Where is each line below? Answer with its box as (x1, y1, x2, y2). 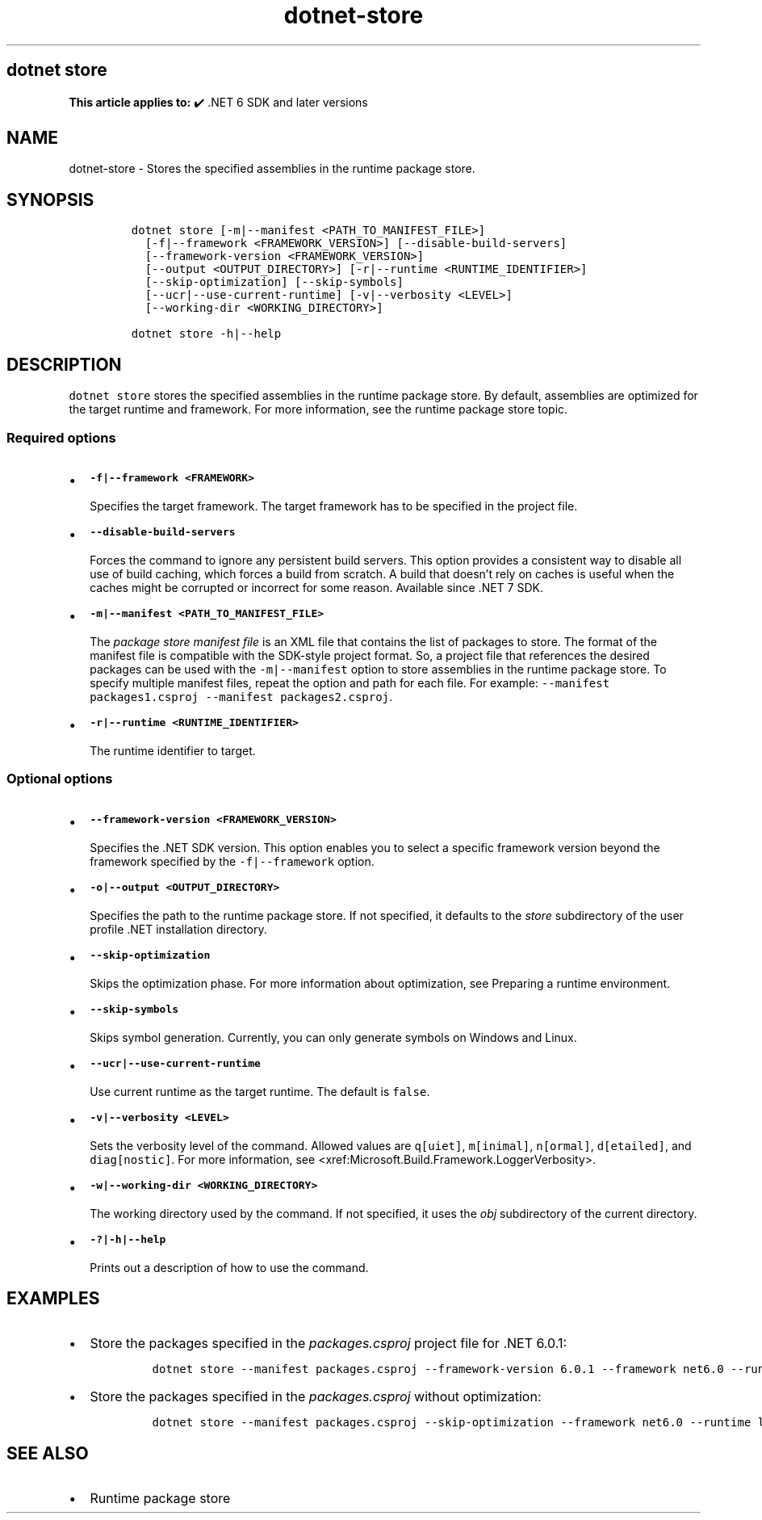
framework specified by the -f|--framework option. (90, 854, 375, 868)
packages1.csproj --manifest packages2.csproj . (90, 689, 393, 703)
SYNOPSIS (6, 189, 94, 210)
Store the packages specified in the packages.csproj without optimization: (90, 1388, 542, 1405)
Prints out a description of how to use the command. (90, 1260, 369, 1274)
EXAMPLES (6, 1288, 100, 1309)
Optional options (6, 770, 113, 787)
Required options (6, 429, 116, 446)
